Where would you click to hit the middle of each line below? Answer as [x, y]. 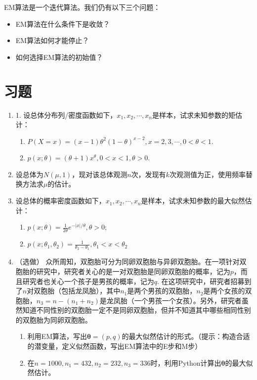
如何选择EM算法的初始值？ [59, 57]
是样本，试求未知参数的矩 [194, 115]
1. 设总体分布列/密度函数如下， [66, 115]
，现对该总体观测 [100, 174]
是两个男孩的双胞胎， [162, 291]
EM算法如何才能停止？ [52, 40]
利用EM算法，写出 [57, 336]
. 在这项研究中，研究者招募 [201, 281]
